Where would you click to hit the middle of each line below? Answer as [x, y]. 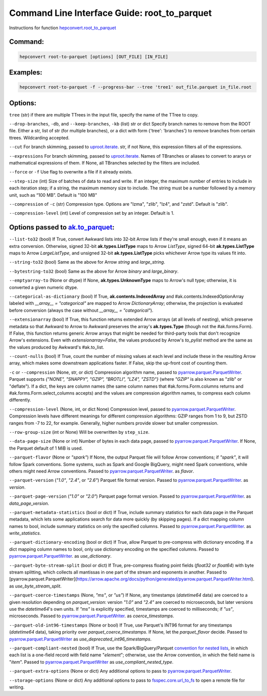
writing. [17, 687]
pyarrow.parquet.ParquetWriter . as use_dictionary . [60, 556]
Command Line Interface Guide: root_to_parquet [111, 13]
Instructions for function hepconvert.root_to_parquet [63, 28]
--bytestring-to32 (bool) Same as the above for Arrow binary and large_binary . [94, 271]
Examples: [26, 72]
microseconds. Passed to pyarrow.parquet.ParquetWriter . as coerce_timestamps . [92, 616]
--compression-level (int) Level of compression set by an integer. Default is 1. [92, 213]
